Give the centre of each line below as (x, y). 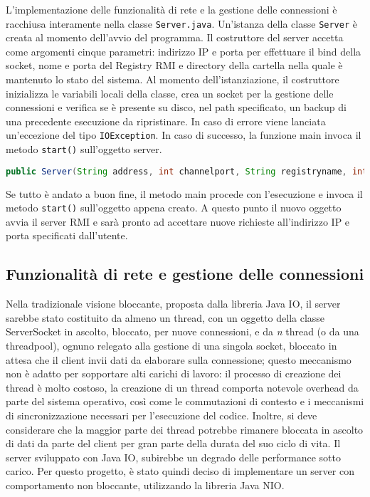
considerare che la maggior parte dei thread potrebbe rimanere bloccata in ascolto (185, 429)
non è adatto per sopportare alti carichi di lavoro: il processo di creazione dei (174, 373)
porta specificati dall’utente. (67, 235)
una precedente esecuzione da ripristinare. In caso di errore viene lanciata (166, 121)
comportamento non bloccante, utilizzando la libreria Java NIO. (145, 485)
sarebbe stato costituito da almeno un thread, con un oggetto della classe (165, 317)
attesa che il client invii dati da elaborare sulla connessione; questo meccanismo (179, 359)
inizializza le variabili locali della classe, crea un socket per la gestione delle (170, 93)
